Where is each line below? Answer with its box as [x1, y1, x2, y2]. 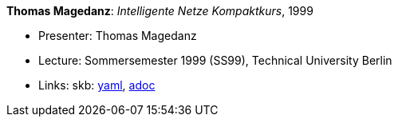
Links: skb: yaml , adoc [38, 78, 156, 92]
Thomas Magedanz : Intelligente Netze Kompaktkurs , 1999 [6, 4, 313, 18]
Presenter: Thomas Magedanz [38, 29, 197, 42]
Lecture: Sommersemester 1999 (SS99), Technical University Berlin [38, 54, 392, 67]
